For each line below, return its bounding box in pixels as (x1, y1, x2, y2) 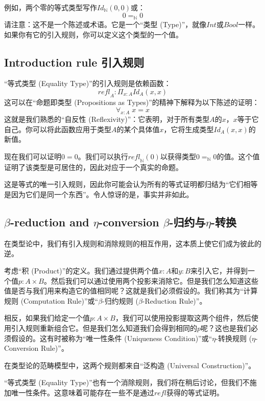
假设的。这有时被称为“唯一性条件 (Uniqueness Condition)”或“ (11, 332, 212, 343)
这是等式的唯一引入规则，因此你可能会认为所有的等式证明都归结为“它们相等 (4, 179, 258, 189)
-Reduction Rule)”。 (142, 295, 207, 306)
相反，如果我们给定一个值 (4, 312, 90, 323)
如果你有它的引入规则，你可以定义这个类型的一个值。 (4, 29, 183, 39)
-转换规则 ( (215, 332, 252, 343)
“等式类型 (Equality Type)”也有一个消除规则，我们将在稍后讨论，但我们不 (4, 377, 250, 388)
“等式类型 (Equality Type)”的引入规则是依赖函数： (4, 78, 171, 89)
